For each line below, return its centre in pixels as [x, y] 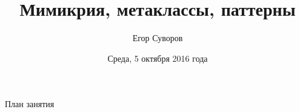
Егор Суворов [158, 38]
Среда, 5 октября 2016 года [158, 58]
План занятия [30, 104]
